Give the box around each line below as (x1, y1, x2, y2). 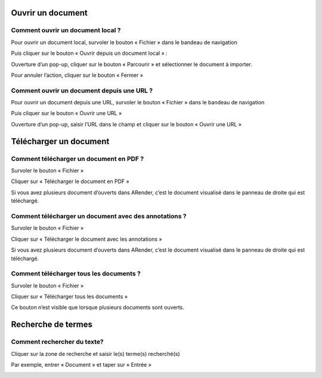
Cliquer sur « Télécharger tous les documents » (11, 293, 128, 300)
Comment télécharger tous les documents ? (11, 269, 141, 278)
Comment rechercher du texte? (11, 337, 104, 346)
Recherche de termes (11, 320, 92, 330)
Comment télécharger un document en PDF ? (11, 154, 144, 163)
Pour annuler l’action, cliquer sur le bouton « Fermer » (11, 72, 143, 79)
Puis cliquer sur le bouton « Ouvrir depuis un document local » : (11, 49, 168, 57)
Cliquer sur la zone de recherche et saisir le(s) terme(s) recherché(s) (11, 350, 180, 357)
